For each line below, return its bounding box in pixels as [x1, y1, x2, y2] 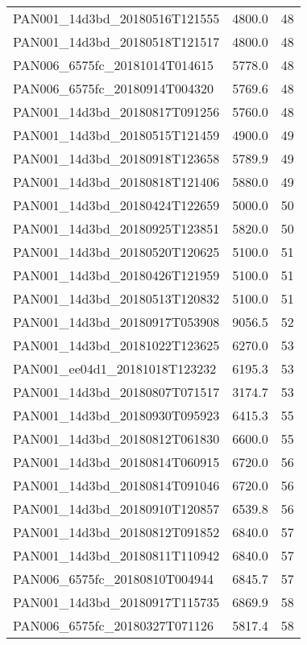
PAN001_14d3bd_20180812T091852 [13, 523, 220, 541]
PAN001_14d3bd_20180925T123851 [13, 219, 220, 238]
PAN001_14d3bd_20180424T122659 [13, 196, 220, 214]
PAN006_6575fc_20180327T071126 [13, 616, 214, 635]
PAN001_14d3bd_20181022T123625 [13, 336, 220, 354]
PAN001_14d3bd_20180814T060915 [13, 453, 220, 471]
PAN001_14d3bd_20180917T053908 [13, 312, 220, 331]
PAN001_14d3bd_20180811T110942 [13, 546, 220, 564]
